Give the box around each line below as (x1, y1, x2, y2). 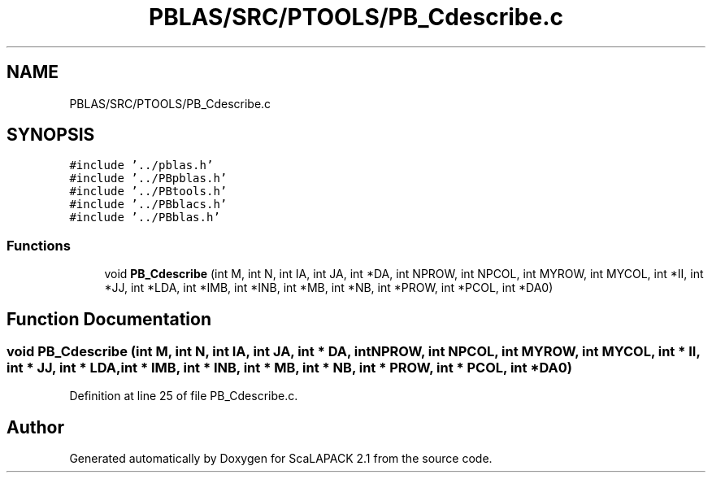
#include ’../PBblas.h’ (69, 211, 220, 224)
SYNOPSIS (7, 124, 95, 146)
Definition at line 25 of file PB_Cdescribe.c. (69, 389, 298, 403)
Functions (7, 237, 71, 254)
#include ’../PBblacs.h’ (69, 198, 228, 211)
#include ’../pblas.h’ (69, 159, 214, 172)
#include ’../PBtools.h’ (69, 185, 228, 198)
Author (7, 416, 64, 438)
